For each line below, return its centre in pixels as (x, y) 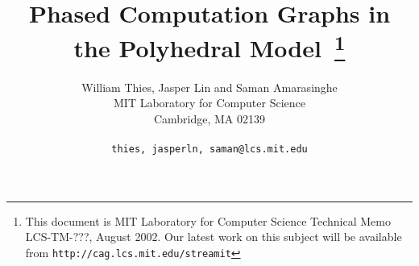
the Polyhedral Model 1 (209, 46)
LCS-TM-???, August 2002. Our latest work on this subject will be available (214, 237)
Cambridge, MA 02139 (209, 118)
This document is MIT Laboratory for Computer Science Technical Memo (208, 220)
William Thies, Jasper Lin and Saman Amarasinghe (209, 87)
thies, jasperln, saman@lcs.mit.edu (209, 150)
